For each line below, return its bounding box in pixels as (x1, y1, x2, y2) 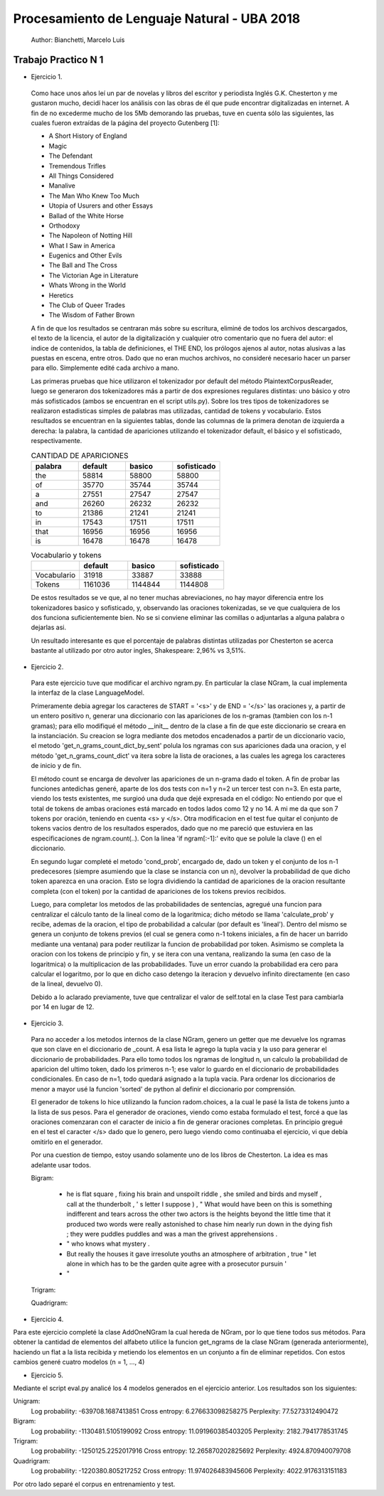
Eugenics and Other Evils (48, 251, 122, 260)
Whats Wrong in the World (48, 281, 126, 289)
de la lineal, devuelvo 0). (31, 980, 103, 988)
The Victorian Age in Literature (48, 271, 139, 279)
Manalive (48, 181, 76, 190)
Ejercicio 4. (31, 1315, 64, 1323)
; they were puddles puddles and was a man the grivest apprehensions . (66, 1229, 278, 1238)
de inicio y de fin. (31, 762, 82, 770)
